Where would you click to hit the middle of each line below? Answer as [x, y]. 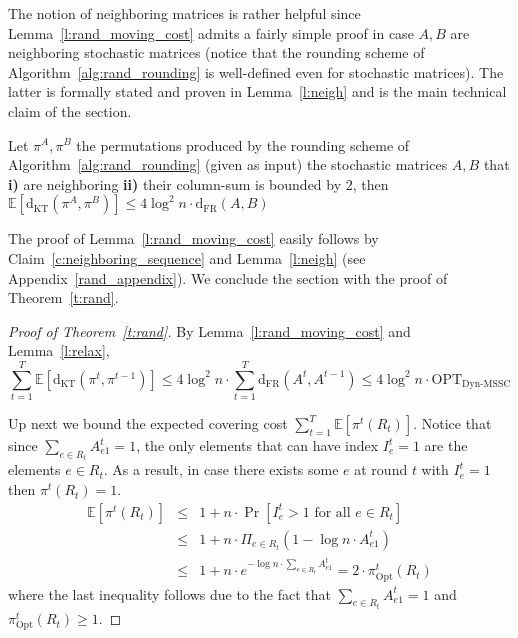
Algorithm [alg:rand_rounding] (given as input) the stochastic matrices [228, 164]
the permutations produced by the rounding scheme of [243, 144]
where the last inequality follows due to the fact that [169, 593]
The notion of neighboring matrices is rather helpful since [184, 13]
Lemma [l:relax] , [59, 350]
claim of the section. [70, 110]
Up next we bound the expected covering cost [148, 423]
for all [332, 512]
